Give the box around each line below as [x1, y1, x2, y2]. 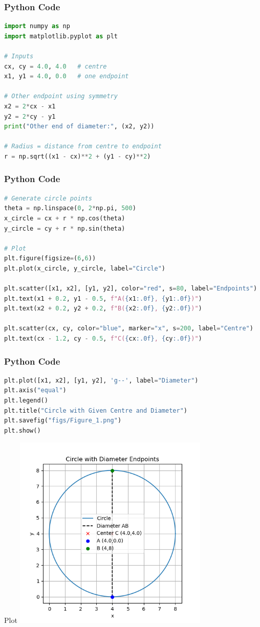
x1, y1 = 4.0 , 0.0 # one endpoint [4, 73, 129, 80]
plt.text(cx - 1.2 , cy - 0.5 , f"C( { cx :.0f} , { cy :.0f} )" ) [4, 335, 202, 343]
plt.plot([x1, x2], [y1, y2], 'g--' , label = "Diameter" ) [4, 376, 199, 384]
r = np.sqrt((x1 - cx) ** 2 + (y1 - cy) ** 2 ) [4, 152, 151, 160]
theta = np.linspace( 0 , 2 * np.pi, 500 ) [4, 205, 136, 212]
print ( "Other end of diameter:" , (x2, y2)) [4, 123, 155, 130]
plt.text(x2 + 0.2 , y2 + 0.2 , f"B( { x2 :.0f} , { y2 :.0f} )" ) [4, 305, 202, 312]
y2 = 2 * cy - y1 [4, 113, 56, 120]
